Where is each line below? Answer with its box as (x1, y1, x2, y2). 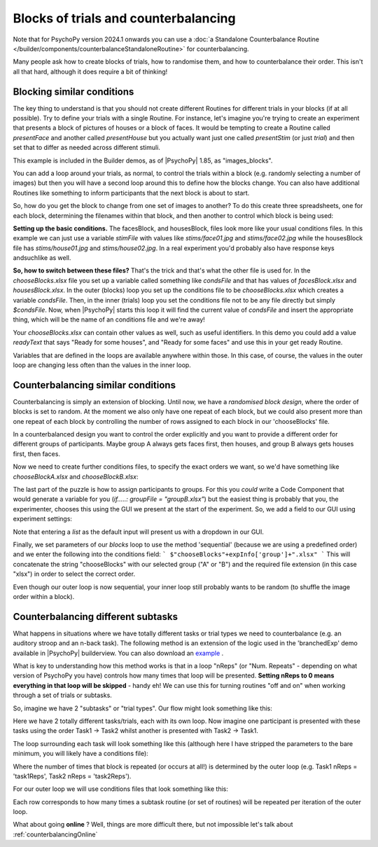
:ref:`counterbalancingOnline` (13, 830, 98, 839)
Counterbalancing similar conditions (13, 379, 176, 391)
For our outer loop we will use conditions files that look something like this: (13, 785, 229, 793)
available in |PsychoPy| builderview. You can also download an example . (13, 649, 224, 657)
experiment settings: (13, 515, 73, 523)
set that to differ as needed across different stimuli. (13, 144, 161, 152)
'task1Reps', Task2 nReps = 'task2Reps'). (13, 771, 132, 780)
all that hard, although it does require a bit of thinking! (13, 67, 168, 76)
